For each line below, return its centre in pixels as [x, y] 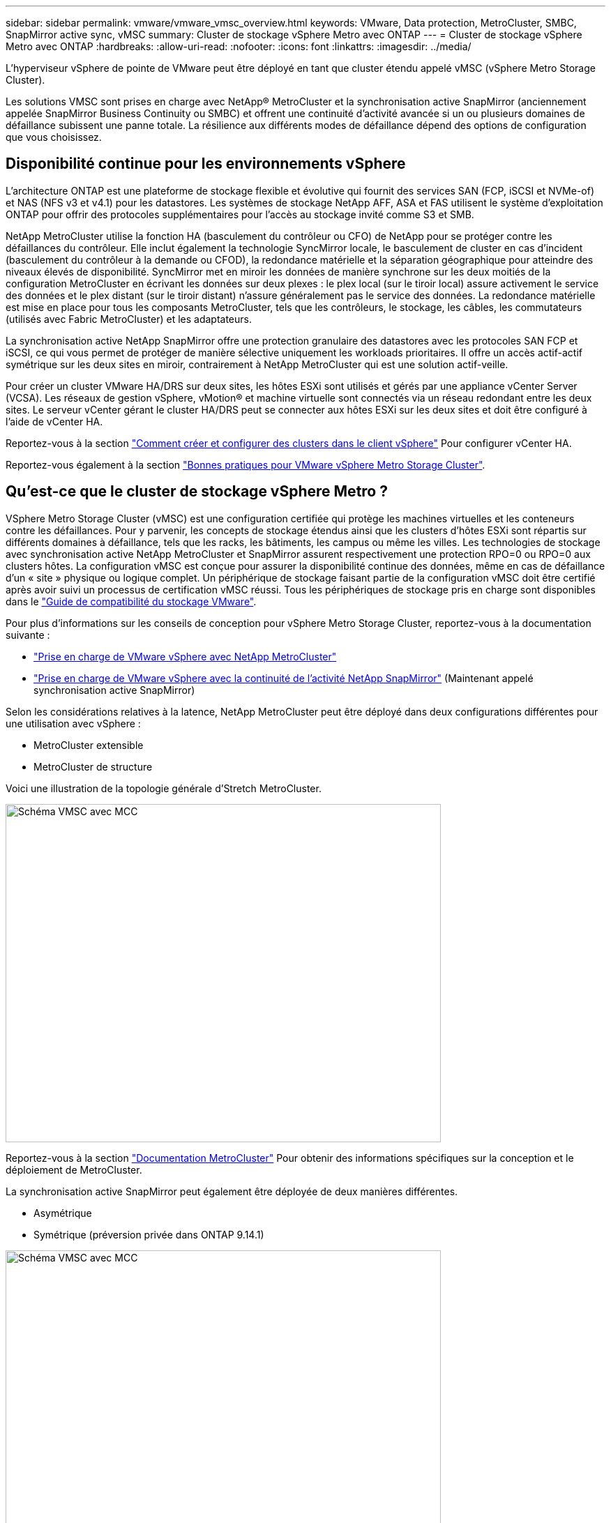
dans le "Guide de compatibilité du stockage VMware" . [131, 601]
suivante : [28, 635]
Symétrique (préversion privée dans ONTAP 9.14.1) [149, 1234]
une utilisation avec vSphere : [73, 723]
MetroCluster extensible [89, 745]
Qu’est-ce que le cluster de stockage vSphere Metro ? [197, 492]
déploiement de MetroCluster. [74, 1169]
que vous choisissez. [54, 137]
